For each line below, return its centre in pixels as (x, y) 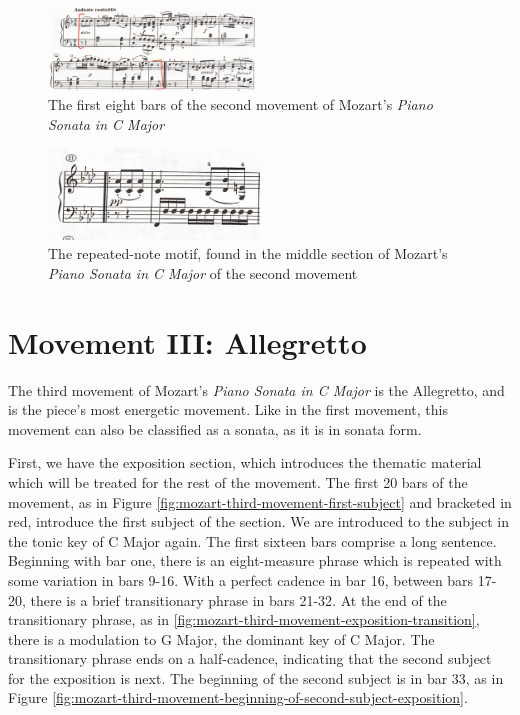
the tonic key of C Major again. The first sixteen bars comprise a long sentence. (252, 540)
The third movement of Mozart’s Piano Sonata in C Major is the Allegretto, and (256, 389)
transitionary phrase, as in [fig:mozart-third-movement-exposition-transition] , (244, 619)
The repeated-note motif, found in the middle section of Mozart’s (248, 253)
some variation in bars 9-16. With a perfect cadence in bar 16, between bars (241, 579)
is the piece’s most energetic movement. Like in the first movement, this (228, 409)
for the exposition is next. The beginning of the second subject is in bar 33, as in (256, 677)
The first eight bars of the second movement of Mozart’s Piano (240, 104)
